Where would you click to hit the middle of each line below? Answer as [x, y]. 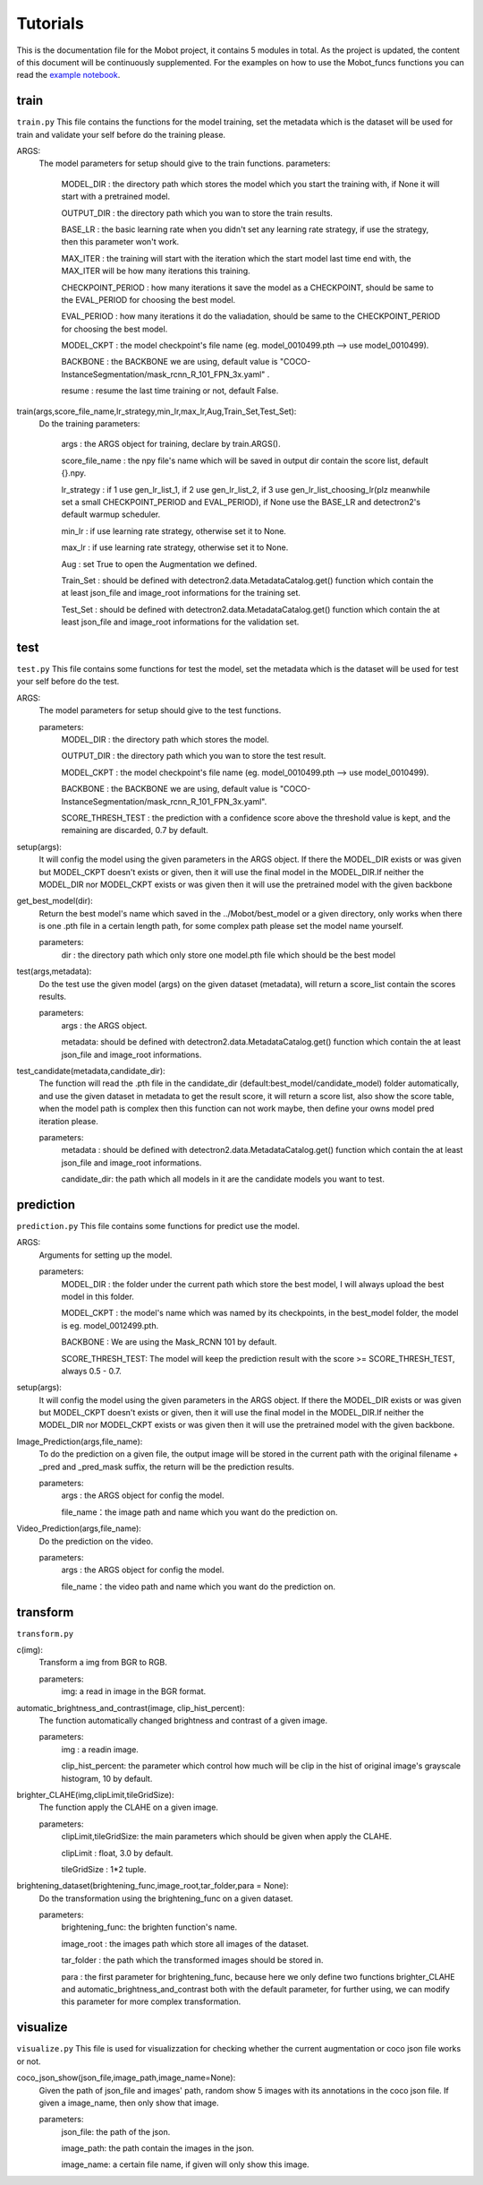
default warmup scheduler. [111, 514]
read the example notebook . [68, 75]
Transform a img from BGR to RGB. [103, 1663]
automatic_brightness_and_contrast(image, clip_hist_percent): [131, 1708]
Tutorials [50, 23]
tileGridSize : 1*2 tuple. [104, 1869]
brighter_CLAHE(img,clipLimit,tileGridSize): [95, 1794]
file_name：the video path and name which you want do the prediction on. [198, 1587]
